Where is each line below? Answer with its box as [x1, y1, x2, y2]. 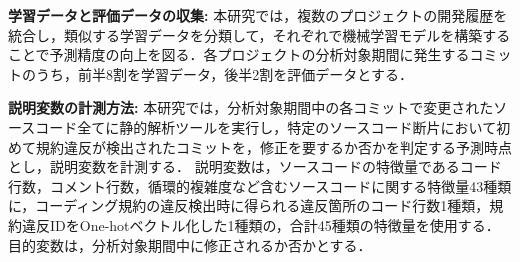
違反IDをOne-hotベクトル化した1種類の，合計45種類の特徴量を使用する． [21, 214, 500, 235]
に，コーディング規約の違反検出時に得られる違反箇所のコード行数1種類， [8, 195, 490, 216]
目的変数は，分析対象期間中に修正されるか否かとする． [8, 234, 372, 255]
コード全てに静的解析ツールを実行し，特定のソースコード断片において [35, 116, 497, 137]
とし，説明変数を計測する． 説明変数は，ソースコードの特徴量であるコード [8, 156, 502, 177]
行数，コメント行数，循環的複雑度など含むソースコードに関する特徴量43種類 [8, 175, 512, 196]
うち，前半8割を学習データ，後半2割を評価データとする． [35, 63, 413, 84]
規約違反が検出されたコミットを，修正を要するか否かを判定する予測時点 [35, 136, 512, 157]
